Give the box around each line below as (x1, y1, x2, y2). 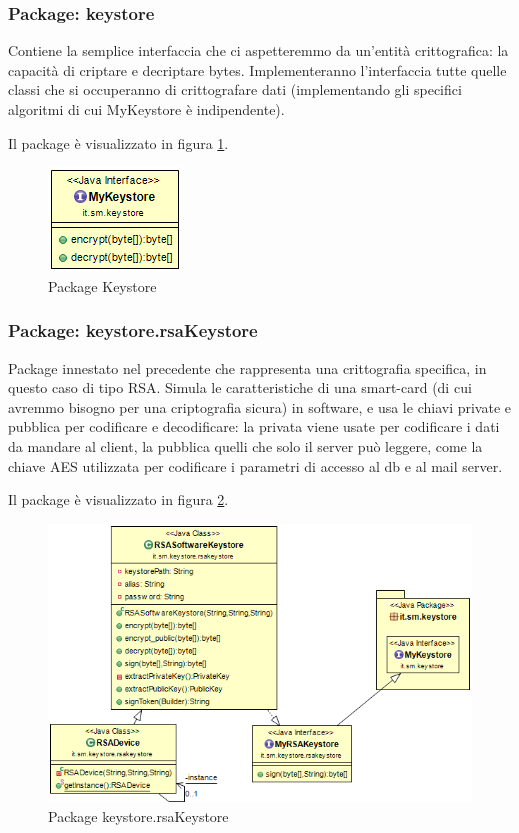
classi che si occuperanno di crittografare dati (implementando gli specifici (8, 79, 462, 100)
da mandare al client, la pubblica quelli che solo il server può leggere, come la (8, 435, 483, 456)
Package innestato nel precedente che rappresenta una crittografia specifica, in (8, 357, 487, 378)
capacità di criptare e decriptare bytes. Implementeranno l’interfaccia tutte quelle (8, 59, 507, 80)
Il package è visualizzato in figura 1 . (8, 132, 229, 153)
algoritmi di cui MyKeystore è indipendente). (8, 99, 285, 119)
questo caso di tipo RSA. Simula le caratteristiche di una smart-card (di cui (8, 377, 472, 398)
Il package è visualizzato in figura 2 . (8, 489, 229, 510)
